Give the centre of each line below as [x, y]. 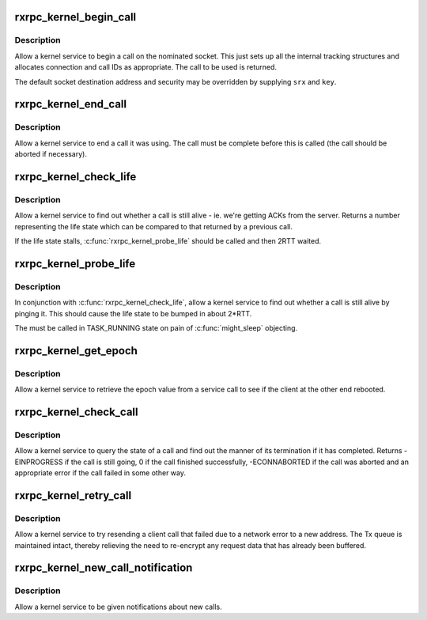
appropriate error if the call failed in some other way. [100, 473]
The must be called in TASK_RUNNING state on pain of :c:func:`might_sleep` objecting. [156, 327]
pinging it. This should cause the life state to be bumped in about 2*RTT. [133, 313]
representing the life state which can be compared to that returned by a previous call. [153, 226]
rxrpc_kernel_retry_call [73, 495]
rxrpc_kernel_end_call [70, 104]
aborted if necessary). [51, 154]
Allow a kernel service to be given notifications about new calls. [118, 607]
